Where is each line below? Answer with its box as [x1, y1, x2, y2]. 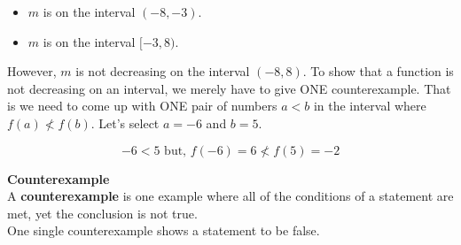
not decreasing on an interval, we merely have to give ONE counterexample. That [7, 79, 451, 97]
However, [7, 62, 57, 80]
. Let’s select [90, 113, 160, 132]
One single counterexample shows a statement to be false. [7, 221, 320, 240]
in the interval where [313, 96, 426, 115]
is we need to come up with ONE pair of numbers [7, 96, 277, 115]
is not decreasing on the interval [75, 62, 250, 80]
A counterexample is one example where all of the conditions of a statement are [7, 187, 454, 205]
